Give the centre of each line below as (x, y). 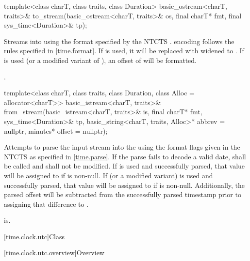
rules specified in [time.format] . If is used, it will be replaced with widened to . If (124, 51)
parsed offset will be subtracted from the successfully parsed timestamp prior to (123, 194)
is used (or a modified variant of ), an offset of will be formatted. (100, 60)
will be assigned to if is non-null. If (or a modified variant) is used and (108, 175)
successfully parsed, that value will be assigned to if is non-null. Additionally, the (125, 185)
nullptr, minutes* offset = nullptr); (56, 130)
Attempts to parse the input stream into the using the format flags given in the (122, 147)
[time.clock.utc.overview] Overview (54, 253)
